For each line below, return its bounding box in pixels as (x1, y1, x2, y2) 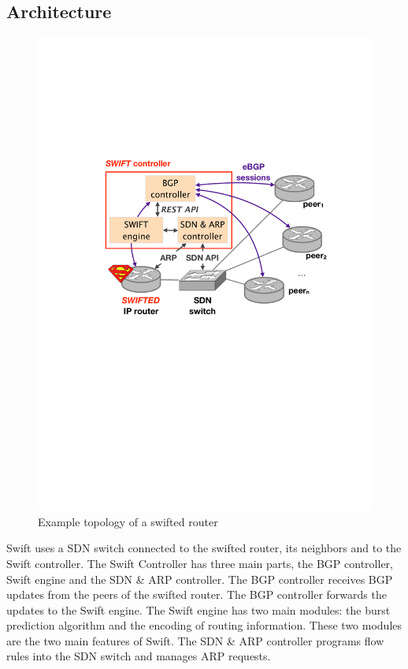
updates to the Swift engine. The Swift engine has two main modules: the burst (6, 601, 391, 618)
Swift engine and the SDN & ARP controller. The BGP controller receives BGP (6, 570, 393, 587)
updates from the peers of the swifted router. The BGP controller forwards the (6, 586, 387, 603)
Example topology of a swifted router (38, 513, 218, 529)
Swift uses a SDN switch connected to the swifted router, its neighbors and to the (6, 540, 402, 556)
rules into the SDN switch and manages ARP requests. (6, 648, 271, 664)
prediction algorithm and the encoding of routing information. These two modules (6, 617, 402, 633)
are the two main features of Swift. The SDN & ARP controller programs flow (6, 632, 384, 648)
